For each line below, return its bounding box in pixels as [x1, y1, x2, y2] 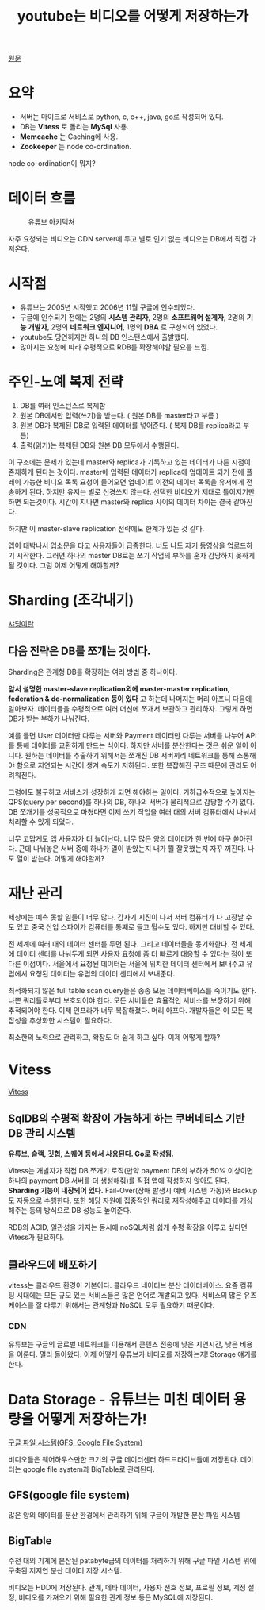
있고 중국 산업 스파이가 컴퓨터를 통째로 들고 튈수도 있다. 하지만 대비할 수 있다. [16, 922, 255, 931]
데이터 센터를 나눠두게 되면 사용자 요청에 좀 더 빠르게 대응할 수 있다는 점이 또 [16, 949, 253, 958]
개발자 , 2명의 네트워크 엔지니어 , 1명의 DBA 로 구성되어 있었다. [27, 322, 218, 332]
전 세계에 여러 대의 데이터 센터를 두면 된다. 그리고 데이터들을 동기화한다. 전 [8, 938, 238, 949]
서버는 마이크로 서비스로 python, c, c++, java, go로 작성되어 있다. [19, 112, 224, 121]
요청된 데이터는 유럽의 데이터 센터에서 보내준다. [28, 969, 176, 978]
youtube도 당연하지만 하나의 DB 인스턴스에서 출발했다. [19, 333, 190, 341]
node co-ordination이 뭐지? [8, 159, 97, 168]
